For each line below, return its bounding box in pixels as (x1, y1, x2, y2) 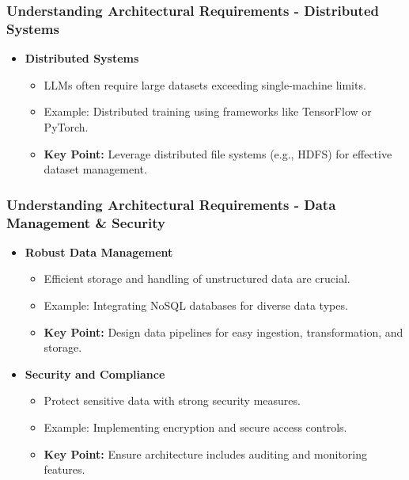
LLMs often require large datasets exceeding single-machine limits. (44, 76, 366, 93)
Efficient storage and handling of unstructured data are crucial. (44, 270, 350, 287)
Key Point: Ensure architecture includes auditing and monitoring (44, 445, 368, 462)
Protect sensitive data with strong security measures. (44, 392, 301, 409)
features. (44, 461, 85, 478)
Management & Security (6, 212, 165, 232)
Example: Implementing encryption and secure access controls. (44, 419, 347, 435)
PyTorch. (44, 118, 89, 135)
